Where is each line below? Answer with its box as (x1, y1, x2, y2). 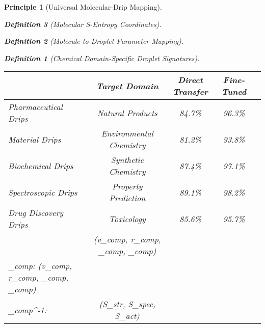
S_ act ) (115, 310, 140, 322)
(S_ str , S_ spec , (99, 298, 155, 310)
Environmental (101, 127, 153, 140)
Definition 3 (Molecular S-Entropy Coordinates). (4, 18, 162, 29)
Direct (177, 74, 203, 86)
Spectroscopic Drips (8, 186, 77, 198)
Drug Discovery (8, 207, 64, 219)
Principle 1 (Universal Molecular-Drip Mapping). (4, 2, 162, 12)
